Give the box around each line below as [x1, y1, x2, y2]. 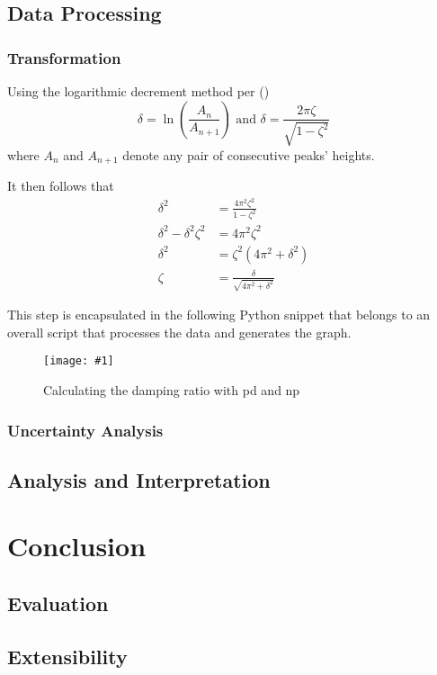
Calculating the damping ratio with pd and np [43, 381, 300, 400]
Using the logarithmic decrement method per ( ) [7, 82, 270, 100]
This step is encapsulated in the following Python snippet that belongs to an [7, 305, 431, 324]
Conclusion [7, 527, 147, 564]
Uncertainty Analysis [7, 418, 164, 441]
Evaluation [7, 589, 109, 617]
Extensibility [7, 642, 128, 670]
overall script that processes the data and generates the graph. [7, 322, 352, 341]
